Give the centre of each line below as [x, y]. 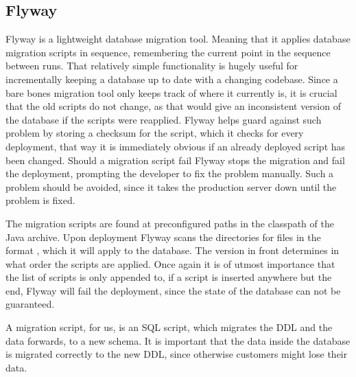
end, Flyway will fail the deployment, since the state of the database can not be [173, 290]
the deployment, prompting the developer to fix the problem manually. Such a [170, 173]
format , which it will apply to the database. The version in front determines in [173, 250]
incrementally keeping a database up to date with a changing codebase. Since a [172, 79]
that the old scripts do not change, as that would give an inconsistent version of [173, 106]
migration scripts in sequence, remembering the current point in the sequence [168, 52]
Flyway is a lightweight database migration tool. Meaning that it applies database [178, 39]
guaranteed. [30, 304]
